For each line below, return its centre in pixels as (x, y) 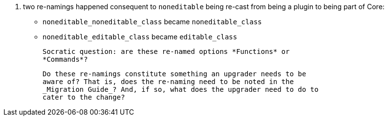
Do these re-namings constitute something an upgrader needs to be (174, 74)
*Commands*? (65, 59)
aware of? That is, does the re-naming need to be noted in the (168, 82)
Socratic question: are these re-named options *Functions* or (166, 51)
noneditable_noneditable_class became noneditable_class (152, 22)
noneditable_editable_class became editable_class (140, 37)
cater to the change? (84, 97)
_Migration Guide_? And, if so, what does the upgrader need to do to (181, 89)
